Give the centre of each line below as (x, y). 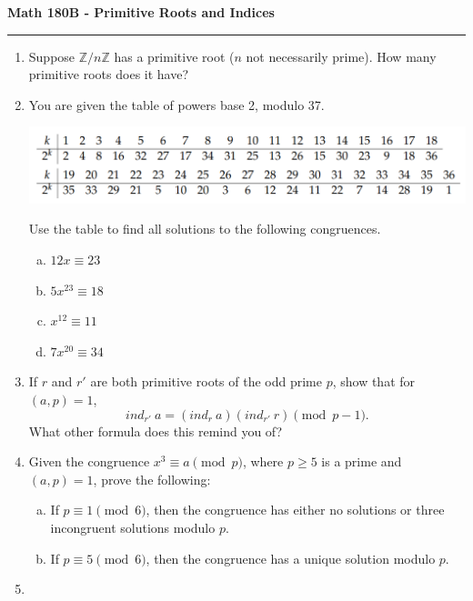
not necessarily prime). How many (341, 56)
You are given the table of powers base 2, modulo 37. (176, 104)
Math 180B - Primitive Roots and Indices (141, 12)
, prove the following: (152, 479)
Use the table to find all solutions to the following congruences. (205, 229)
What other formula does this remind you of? (156, 431)
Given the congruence (89, 461)
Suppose (52, 56)
